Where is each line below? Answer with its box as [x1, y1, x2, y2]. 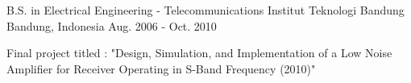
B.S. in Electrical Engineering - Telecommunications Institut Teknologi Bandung [6, 2, 405, 18]
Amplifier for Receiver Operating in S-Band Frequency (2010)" [6, 60, 316, 77]
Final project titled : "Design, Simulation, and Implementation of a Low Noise [6, 44, 392, 61]
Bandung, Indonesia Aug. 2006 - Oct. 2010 [6, 17, 217, 34]
